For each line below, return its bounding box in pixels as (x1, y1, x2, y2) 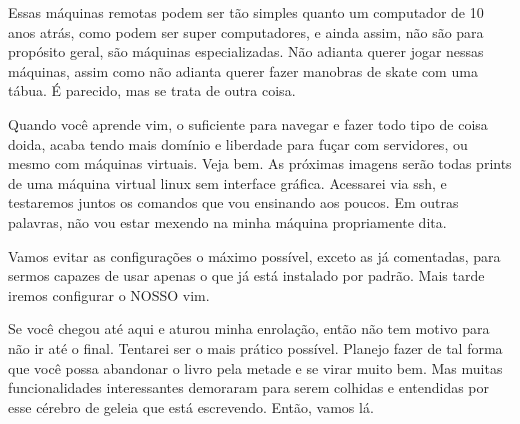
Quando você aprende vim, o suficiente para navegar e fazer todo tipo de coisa (8, 113, 488, 134)
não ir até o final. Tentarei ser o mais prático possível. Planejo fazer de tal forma (8, 337, 503, 358)
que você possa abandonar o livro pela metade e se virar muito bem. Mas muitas (8, 357, 503, 378)
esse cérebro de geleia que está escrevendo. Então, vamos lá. (8, 396, 374, 417)
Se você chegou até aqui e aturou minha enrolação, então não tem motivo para (8, 318, 490, 339)
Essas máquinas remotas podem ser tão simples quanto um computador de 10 (8, 2, 484, 22)
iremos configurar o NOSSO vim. (8, 284, 210, 305)
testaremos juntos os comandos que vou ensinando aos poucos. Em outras (8, 192, 459, 213)
